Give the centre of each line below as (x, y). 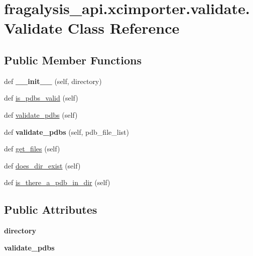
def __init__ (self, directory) (53, 81)
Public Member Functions (73, 60)
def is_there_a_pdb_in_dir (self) (57, 182)
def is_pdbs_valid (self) (41, 98)
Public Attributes (51, 209)
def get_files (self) (32, 149)
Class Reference (123, 28)
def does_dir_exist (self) (42, 165)
